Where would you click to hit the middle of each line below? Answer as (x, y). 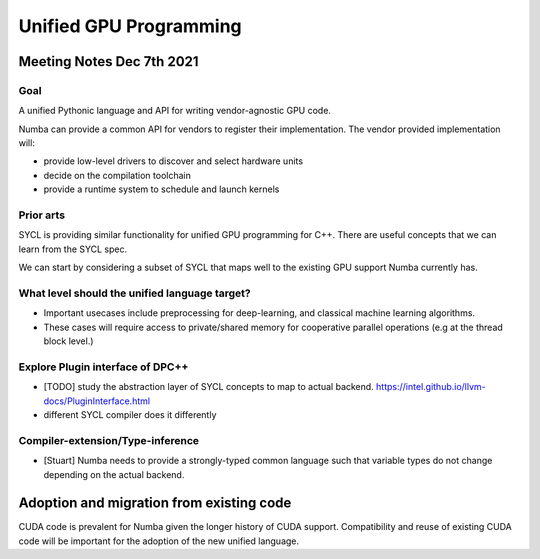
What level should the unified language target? (134, 293)
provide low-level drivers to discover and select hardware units (173, 161)
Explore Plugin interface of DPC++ (103, 367)
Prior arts (41, 215)
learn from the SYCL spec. (73, 249)
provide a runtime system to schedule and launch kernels (161, 189)
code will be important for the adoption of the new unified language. (159, 541)
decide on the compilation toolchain (117, 175)
